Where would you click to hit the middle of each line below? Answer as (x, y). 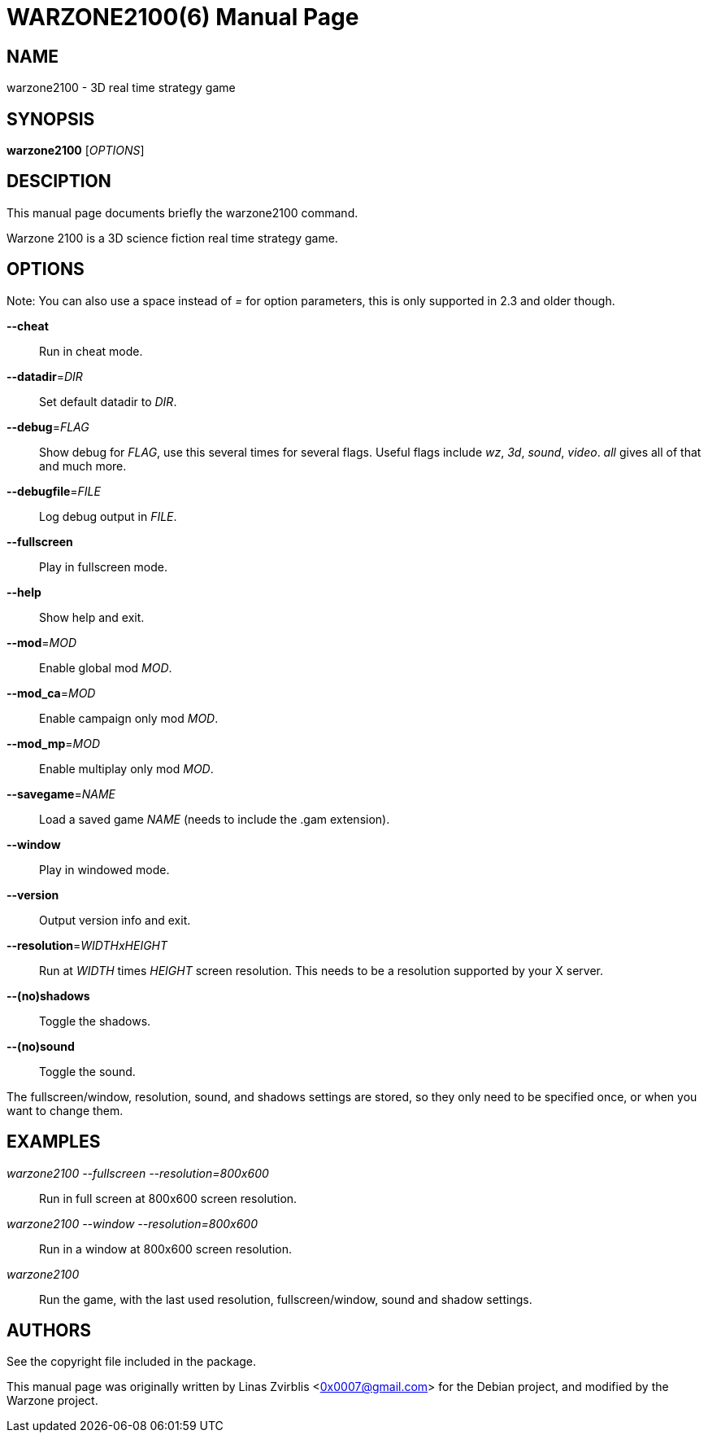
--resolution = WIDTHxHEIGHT (87, 945)
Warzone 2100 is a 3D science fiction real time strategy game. (172, 238)
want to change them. (65, 1110)
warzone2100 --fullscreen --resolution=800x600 (138, 1173)
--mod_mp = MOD (53, 743)
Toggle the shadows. (95, 1021)
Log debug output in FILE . (108, 516)
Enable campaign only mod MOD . (129, 718)
